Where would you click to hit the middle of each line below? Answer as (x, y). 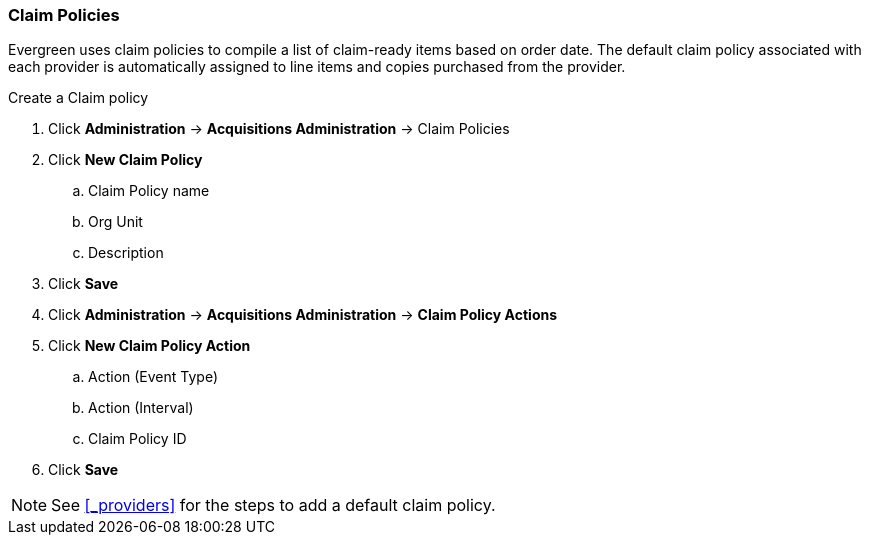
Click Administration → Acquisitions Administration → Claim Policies (279, 129)
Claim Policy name (149, 191)
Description (126, 253)
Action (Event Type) (153, 377)
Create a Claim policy (78, 98)
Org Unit (115, 222)
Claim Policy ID (137, 439)
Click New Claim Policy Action (149, 346)
